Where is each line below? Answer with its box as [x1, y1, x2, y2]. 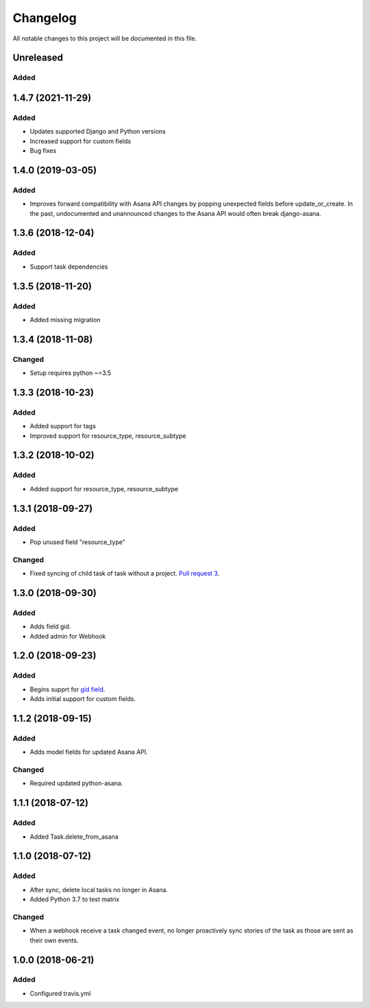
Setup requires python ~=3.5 [29, 369, 112, 377]
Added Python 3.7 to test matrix [29, 895, 120, 904]
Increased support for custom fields [29, 137, 132, 145]
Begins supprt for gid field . [29, 685, 106, 693]
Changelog [12, 10, 77, 25]
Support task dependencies [29, 262, 109, 271]
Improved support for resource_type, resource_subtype [29, 432, 186, 440]
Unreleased [12, 52, 64, 64]
